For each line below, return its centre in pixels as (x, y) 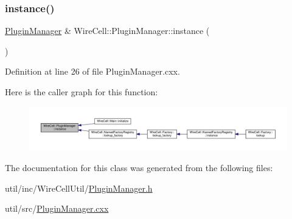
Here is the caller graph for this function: (82, 92)
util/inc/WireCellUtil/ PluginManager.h (79, 188)
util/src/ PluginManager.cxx (57, 208)
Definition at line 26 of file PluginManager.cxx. (92, 71)
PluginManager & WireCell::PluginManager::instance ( (107, 31)
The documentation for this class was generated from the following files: (139, 168)
